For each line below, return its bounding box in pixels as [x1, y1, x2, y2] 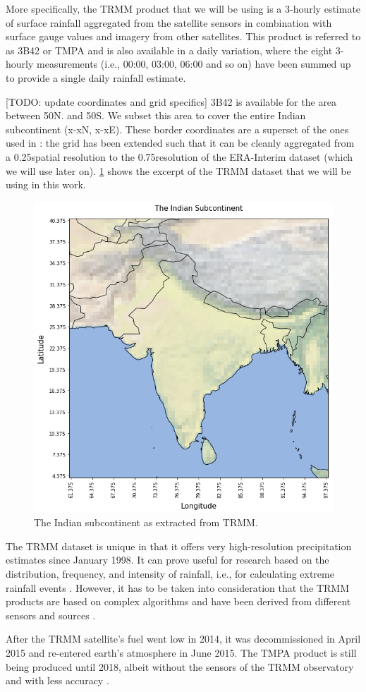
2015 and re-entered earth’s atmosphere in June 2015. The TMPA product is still [6, 645, 357, 660]
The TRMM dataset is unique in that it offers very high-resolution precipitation [6, 538, 352, 553]
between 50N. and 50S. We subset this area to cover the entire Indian [6, 108, 306, 123]
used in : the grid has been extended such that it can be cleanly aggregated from [6, 135, 355, 150]
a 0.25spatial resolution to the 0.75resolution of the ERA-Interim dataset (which [6, 149, 353, 164]
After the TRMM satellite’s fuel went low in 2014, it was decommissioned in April [6, 631, 361, 646]
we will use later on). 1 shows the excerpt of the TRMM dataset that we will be [6, 163, 351, 178]
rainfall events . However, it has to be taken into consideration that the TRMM [6, 580, 350, 595]
